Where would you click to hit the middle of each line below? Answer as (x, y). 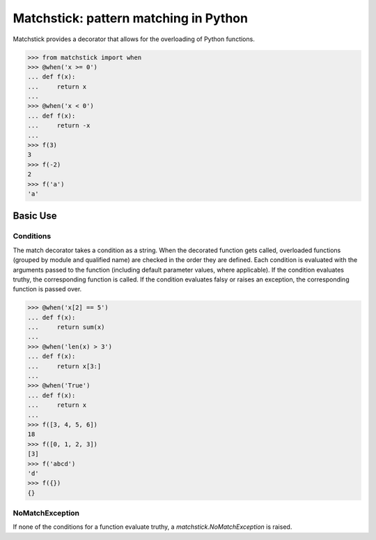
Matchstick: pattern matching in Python (131, 18)
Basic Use (35, 216)
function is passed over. (47, 289)
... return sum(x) (66, 327)
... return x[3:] (64, 366)
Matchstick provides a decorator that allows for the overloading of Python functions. (134, 39)
